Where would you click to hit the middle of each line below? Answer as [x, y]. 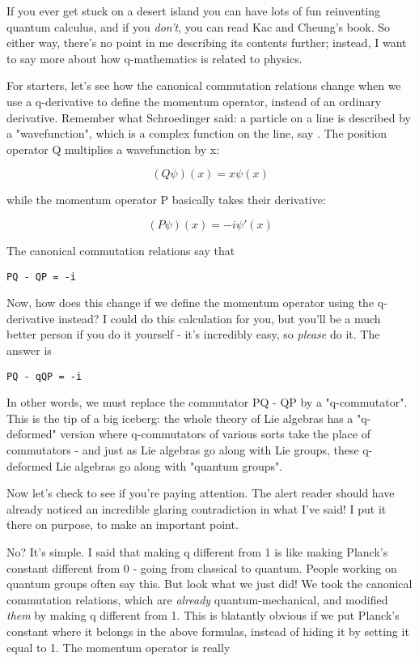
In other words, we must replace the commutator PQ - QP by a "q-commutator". [207, 402]
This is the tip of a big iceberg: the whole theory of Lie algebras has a [180, 418]
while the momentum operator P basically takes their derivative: [166, 200]
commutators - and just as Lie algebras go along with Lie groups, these [183, 450]
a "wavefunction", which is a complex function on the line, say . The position [197, 133]
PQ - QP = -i [41, 277]
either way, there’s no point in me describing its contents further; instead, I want [207, 43]
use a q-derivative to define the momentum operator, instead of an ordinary [194, 101]
